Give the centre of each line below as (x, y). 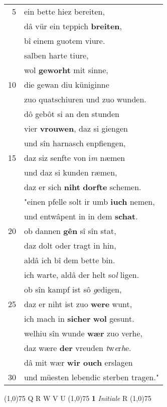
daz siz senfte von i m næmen (75, 158)
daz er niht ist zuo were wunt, (78, 304)
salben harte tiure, (56, 55)
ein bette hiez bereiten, (64, 11)
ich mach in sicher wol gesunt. (79, 318)
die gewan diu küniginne (67, 84)
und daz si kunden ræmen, (71, 172)
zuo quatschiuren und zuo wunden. (85, 99)
